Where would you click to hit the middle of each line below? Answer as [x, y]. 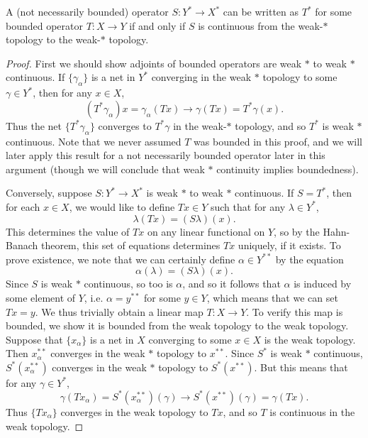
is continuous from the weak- [261, 25]
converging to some [190, 339]
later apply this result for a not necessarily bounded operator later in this [166, 155]
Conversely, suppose [49, 193]
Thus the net [34, 125]
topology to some [300, 77]
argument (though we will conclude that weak [105, 169]
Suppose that [34, 339]
